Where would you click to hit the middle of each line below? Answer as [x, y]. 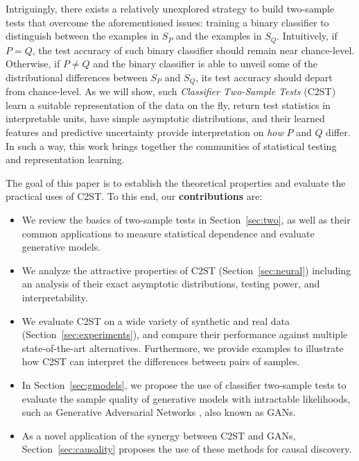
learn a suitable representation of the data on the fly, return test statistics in [168, 104]
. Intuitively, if [307, 36]
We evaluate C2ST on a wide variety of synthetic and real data [156, 320]
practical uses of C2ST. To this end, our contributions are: [134, 196]
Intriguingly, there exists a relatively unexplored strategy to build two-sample [170, 8]
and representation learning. [65, 159]
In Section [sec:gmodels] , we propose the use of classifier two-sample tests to [184, 384]
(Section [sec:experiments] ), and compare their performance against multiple [185, 334]
